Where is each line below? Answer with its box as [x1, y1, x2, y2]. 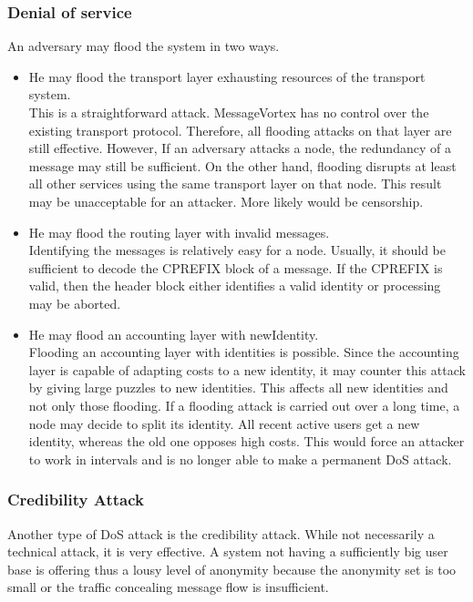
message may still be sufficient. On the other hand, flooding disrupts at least [28, 156, 457, 175]
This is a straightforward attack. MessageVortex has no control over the [28, 103, 429, 121]
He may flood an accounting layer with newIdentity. [28, 324, 319, 343]
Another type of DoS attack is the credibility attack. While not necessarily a [7, 524, 435, 543]
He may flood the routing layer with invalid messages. [28, 222, 330, 241]
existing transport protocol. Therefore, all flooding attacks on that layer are [28, 120, 452, 139]
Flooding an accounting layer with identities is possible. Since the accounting [28, 342, 459, 362]
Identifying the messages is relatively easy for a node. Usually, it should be [28, 240, 446, 260]
